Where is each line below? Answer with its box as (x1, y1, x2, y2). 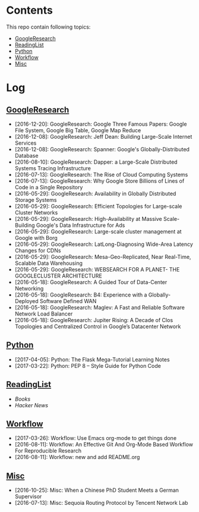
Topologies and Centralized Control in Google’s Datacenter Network (14, 323, 181, 330)
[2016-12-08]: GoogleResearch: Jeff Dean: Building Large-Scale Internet (14, 133, 192, 140)
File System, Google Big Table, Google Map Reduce (14, 126, 141, 134)
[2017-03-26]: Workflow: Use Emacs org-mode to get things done (14, 435, 177, 442)
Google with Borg (14, 234, 58, 241)
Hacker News (14, 401, 49, 408)
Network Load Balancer (14, 310, 73, 317)
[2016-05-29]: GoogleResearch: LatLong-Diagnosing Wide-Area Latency (14, 241, 193, 248)
